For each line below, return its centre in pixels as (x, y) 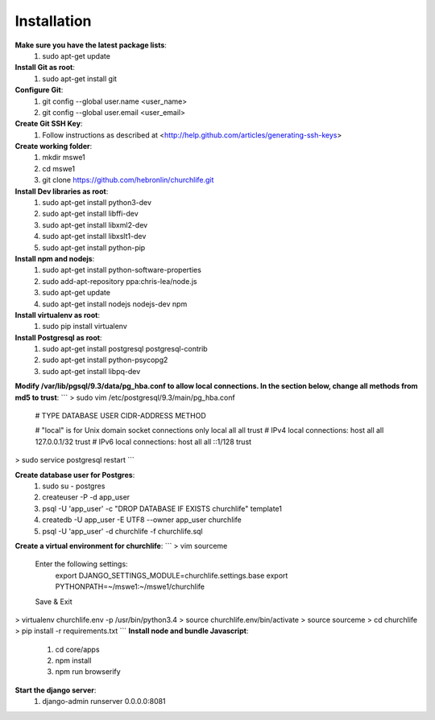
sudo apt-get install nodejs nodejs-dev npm (115, 304)
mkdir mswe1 (64, 158)
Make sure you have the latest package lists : (91, 45)
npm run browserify (88, 672)
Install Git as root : (45, 68)
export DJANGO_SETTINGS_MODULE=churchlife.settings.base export (172, 575)
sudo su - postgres (74, 486)
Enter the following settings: (81, 564)
